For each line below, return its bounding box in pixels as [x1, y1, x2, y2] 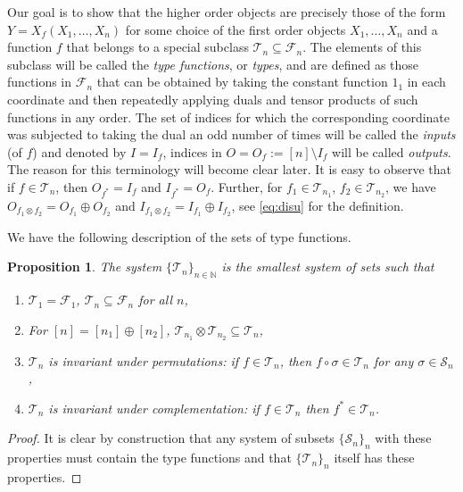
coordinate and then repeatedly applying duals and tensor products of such [7, 89, 418, 108]
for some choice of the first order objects [125, 20, 346, 38]
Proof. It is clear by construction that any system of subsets [7, 429, 335, 447]
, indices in [162, 142, 222, 161]
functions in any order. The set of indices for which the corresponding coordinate [7, 107, 451, 126]
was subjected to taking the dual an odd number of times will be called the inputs [7, 125, 456, 144]
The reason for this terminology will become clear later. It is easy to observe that [7, 160, 451, 179]
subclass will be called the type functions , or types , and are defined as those [7, 54, 419, 73]
